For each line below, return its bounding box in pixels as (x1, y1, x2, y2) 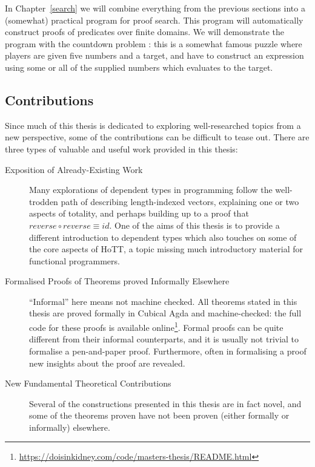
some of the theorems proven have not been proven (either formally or (29, 409, 290, 422)
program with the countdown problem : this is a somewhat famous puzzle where (5, 37, 302, 50)
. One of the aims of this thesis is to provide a (109, 218, 280, 231)
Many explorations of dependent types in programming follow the (29, 183, 273, 196)
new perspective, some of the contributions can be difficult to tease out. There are (5, 131, 310, 143)
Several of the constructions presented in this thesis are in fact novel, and (29, 397, 302, 410)
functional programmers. (29, 254, 120, 267)
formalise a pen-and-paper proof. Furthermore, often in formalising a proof (29, 344, 307, 357)
